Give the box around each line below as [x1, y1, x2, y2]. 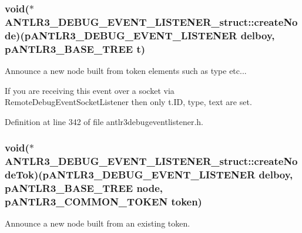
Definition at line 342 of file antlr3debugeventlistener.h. [5, 115, 203, 127]
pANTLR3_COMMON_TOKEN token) [5, 194, 202, 208]
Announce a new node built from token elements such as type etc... [5, 64, 247, 76]
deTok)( [5, 167, 43, 182]
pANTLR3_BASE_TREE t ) [5, 41, 146, 56]
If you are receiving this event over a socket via [5, 84, 175, 96]
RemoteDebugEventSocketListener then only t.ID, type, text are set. [5, 96, 252, 108]
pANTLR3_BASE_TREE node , [5, 181, 163, 195]
